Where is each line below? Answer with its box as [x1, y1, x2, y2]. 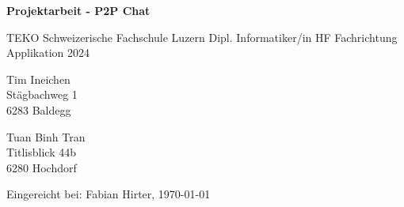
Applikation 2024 [6, 44, 90, 61]
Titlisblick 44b [6, 144, 76, 160]
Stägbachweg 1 [6, 86, 78, 103]
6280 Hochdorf [6, 159, 77, 175]
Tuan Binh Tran [6, 128, 86, 145]
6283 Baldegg [6, 101, 71, 118]
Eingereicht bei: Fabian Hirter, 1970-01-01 [6, 186, 211, 202]
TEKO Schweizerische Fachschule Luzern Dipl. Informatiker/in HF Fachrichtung [6, 28, 398, 45]
